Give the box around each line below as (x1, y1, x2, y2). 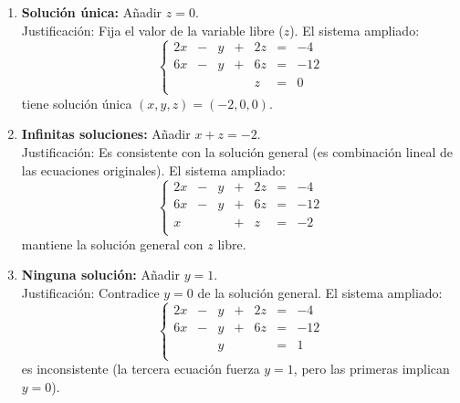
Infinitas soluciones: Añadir (21, 124, 191, 143)
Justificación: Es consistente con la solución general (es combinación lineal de (21, 143, 453, 161)
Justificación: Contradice (21, 283, 160, 302)
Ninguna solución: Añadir (21, 265, 180, 284)
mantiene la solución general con (21, 234, 204, 253)
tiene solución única (21, 93, 132, 112)
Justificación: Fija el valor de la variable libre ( (21, 20, 284, 39)
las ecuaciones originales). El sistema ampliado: (21, 160, 286, 179)
